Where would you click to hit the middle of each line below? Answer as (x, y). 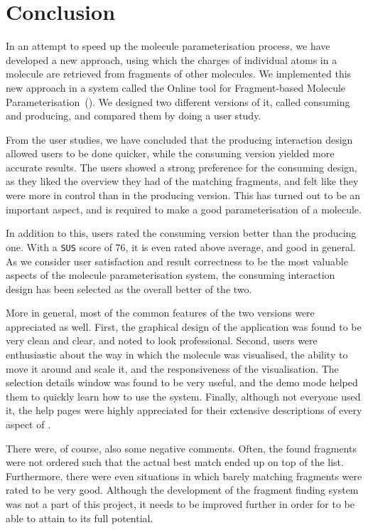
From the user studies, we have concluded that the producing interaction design (179, 139)
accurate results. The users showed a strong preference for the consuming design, (182, 167)
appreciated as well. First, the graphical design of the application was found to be (184, 326)
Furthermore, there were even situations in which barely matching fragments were (184, 476)
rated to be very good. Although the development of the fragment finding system (182, 490)
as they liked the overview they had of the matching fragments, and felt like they (182, 181)
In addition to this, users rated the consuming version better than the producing (181, 233)
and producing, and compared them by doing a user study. (134, 116)
